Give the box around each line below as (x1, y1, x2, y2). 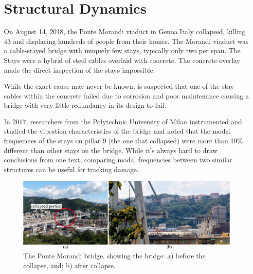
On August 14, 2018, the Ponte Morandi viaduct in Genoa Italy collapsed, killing (4, 26, 246, 37)
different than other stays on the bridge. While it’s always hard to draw (4, 145, 217, 155)
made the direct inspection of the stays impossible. (4, 64, 155, 75)
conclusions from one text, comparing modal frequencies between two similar (4, 155, 233, 165)
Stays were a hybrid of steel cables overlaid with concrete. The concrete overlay (4, 55, 240, 65)
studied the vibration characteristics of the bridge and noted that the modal (4, 126, 231, 136)
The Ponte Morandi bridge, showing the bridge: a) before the (23, 251, 206, 261)
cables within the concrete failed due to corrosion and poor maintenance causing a (4, 90, 249, 100)
